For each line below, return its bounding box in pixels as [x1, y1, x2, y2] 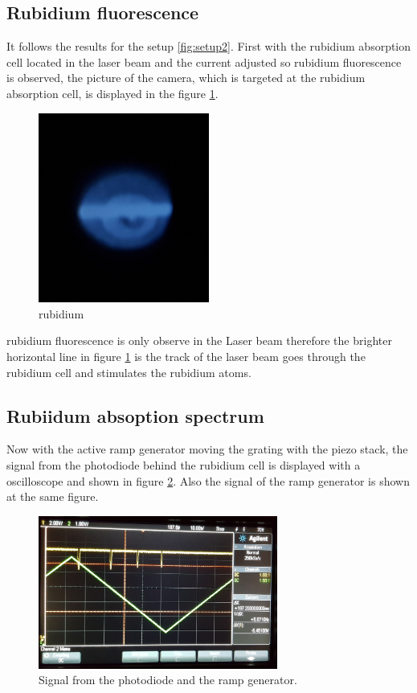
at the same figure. [6, 488, 99, 505]
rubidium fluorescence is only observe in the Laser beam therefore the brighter [6, 332, 392, 349]
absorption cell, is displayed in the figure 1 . [6, 84, 219, 101]
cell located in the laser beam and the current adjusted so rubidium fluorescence [6, 53, 402, 70]
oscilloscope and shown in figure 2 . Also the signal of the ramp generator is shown [6, 472, 410, 489]
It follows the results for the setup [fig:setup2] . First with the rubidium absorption [6, 38, 411, 55]
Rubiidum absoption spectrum [6, 403, 264, 428]
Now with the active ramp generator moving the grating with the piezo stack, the [6, 441, 408, 457]
